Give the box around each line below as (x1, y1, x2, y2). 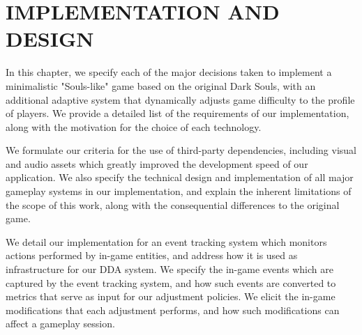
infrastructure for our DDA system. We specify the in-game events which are (6, 262, 333, 276)
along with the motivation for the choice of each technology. (6, 119, 262, 134)
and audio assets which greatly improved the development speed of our (6, 156, 308, 171)
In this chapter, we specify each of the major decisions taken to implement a (6, 65, 332, 79)
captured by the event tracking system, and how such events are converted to (6, 275, 336, 290)
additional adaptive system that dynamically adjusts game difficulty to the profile (6, 92, 355, 107)
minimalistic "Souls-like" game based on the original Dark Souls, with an (6, 78, 316, 93)
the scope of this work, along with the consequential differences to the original (6, 197, 340, 212)
